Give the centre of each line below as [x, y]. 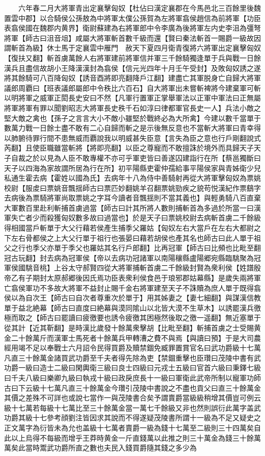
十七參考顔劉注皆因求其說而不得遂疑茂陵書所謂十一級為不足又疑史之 [147, 417]
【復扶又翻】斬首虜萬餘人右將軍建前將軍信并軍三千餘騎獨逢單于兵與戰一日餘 [132, 57]
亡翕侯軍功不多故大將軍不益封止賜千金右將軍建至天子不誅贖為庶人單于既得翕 [132, 287]
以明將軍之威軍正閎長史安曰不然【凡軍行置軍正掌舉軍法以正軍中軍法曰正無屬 [132, 98]
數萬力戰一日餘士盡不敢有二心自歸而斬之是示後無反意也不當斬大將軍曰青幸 [129, 128]
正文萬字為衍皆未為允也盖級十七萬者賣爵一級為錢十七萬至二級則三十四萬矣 [129, 427]
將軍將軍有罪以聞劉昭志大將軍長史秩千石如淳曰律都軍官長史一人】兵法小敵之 [132, 107]
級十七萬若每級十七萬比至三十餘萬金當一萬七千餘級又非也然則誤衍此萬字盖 [129, 407]
